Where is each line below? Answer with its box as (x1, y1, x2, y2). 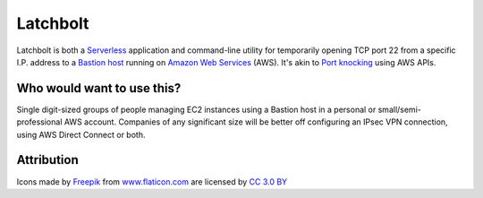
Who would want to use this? (16, 81, 182, 96)
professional (16, 116, 63, 127)
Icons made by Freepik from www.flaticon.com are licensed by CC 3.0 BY (16, 176, 288, 187)
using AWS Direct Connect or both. (16, 129, 146, 140)
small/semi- (377, 104, 422, 115)
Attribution (16, 152, 80, 168)
